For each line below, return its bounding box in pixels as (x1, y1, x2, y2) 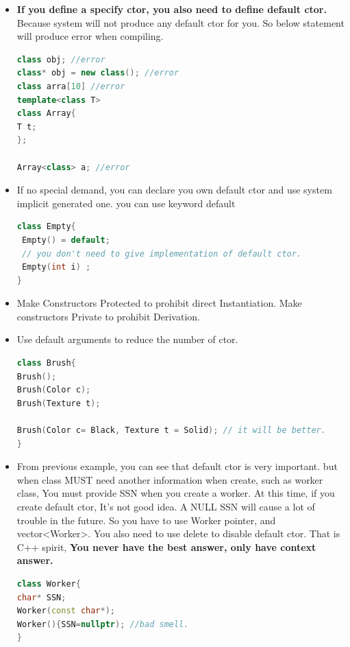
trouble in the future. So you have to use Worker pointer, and (16, 513, 276, 527)
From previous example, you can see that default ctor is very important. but (16, 459, 338, 473)
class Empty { (16, 222, 76, 232)
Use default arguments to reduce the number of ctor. (16, 332, 238, 346)
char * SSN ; (16, 592, 66, 602)
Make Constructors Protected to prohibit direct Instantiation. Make (16, 296, 302, 310)
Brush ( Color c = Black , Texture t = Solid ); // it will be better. (16, 425, 326, 436)
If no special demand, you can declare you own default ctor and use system (16, 183, 332, 197)
